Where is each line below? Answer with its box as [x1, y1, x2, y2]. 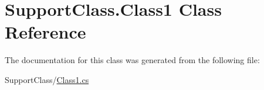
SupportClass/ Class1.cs [5, 73, 89, 85]
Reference [5, 20, 86, 44]
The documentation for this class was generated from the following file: [5, 54, 260, 66]
